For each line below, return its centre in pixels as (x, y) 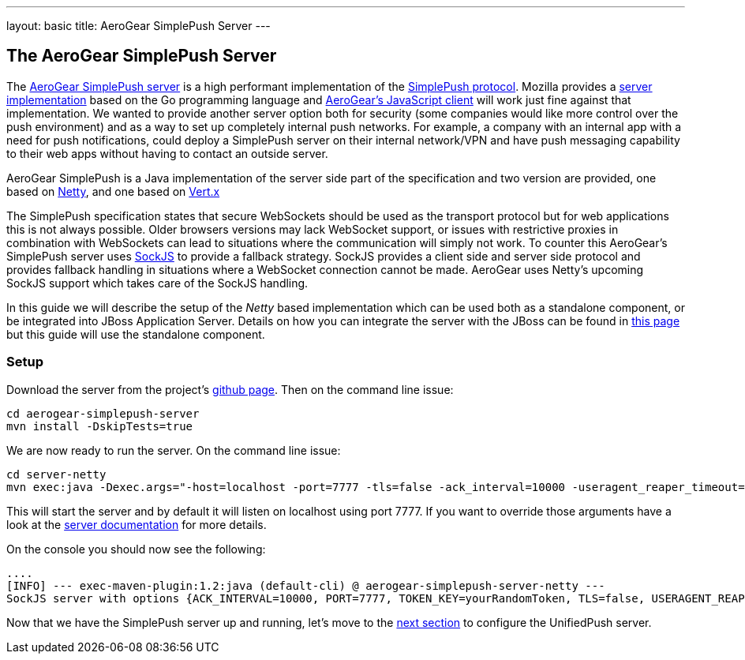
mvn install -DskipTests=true (100, 426)
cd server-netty (56, 474)
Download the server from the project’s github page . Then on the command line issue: (230, 389)
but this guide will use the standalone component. (136, 334)
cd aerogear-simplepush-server (103, 413)
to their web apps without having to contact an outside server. (167, 153)
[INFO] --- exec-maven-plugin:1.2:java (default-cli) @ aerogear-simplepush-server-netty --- (306, 585)
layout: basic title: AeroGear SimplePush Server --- (139, 26)
